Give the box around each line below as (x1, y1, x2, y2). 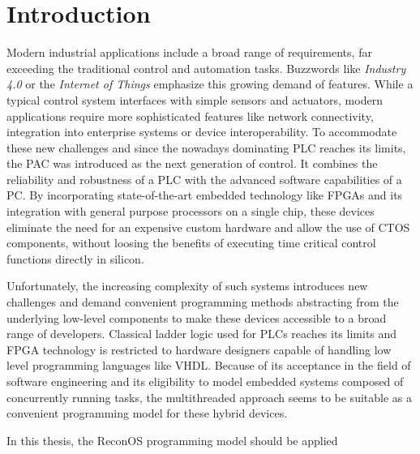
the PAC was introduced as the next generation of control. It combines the (6, 155, 378, 172)
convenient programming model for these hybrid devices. (6, 405, 288, 422)
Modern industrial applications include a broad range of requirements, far (6, 44, 372, 61)
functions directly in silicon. (6, 250, 144, 267)
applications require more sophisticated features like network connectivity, (6, 107, 374, 124)
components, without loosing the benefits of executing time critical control (6, 234, 376, 251)
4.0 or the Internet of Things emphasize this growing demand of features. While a (6, 75, 414, 92)
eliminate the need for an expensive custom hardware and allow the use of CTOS (6, 218, 410, 235)
